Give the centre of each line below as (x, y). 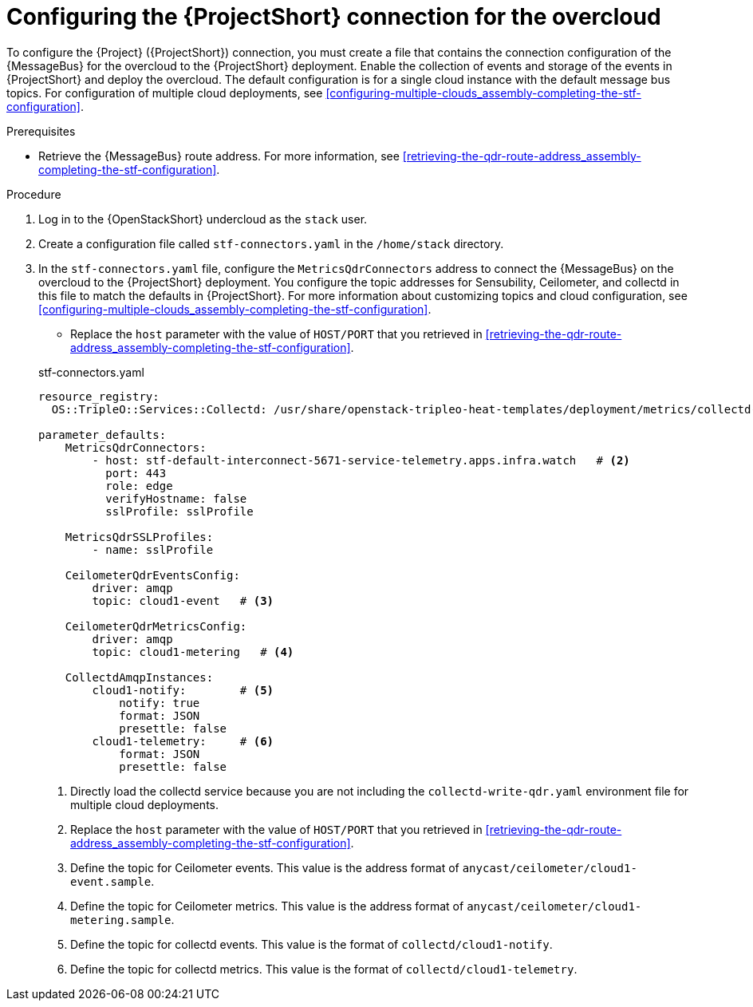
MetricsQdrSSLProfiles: (139, 537)
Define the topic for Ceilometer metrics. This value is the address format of (267, 906)
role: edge (139, 486)
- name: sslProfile (153, 549)
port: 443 (136, 473)
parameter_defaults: (103, 434)
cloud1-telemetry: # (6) (183, 741)
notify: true (160, 703)
